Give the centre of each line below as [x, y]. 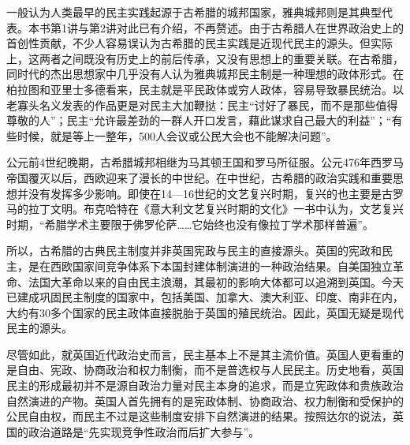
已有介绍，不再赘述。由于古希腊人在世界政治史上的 [271, 27]
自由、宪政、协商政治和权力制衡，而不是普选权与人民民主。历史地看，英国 [210, 370]
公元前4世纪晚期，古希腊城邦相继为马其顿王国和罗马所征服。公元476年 [188, 162]
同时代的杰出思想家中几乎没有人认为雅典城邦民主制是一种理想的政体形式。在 [205, 74]
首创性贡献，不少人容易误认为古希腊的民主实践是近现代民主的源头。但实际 [199, 43]
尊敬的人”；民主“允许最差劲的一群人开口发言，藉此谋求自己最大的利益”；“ [199, 120]
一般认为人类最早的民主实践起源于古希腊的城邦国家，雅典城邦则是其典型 [194, 12]
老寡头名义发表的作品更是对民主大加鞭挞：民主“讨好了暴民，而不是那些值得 [202, 105]
